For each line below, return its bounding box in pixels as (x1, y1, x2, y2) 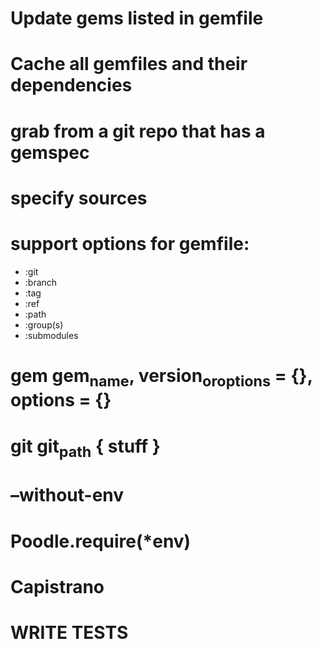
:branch (24, 276, 58, 288)
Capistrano (10, 575, 105, 598)
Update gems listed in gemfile (10, 7, 264, 30)
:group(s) (24, 318, 64, 331)
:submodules (24, 329, 79, 341)
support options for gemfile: (10, 232, 250, 255)
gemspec (10, 141, 90, 164)
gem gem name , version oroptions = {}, (10, 364, 313, 391)
